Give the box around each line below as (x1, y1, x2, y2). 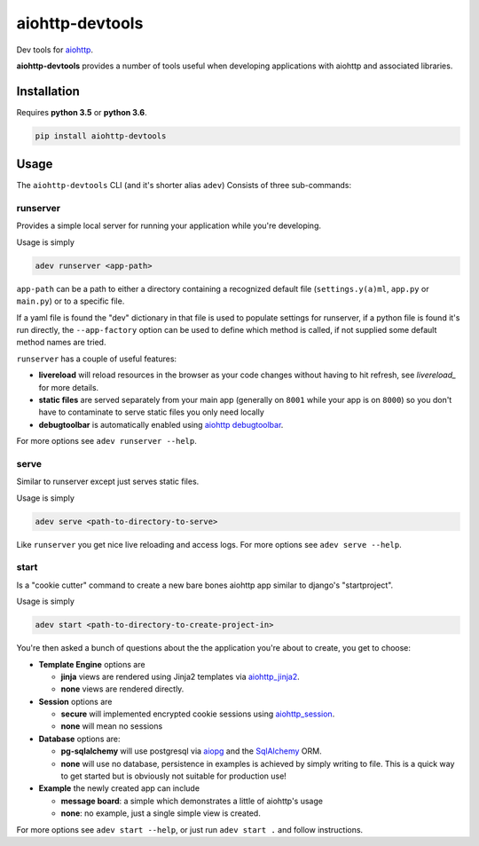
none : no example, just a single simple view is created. (60, 808, 261, 818)
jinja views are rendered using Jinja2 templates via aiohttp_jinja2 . (60, 671, 301, 682)
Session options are (38, 696, 113, 707)
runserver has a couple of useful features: (16, 353, 177, 364)
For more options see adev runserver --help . (16, 436, 197, 447)
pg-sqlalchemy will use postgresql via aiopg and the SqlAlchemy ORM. (60, 746, 323, 756)
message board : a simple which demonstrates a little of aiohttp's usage (60, 795, 324, 806)
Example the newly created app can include (38, 783, 200, 794)
